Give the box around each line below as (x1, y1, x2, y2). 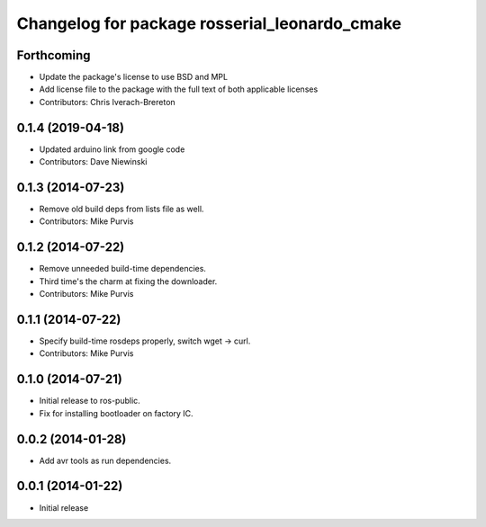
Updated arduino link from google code (39, 144, 185, 155)
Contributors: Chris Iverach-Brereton (39, 96, 175, 107)
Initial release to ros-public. (39, 396, 141, 406)
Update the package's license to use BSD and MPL (39, 72, 229, 83)
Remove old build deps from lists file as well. (39, 203, 204, 215)
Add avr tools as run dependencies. (39, 455, 172, 466)
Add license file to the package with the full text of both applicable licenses (39, 84, 319, 94)
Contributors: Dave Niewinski (39, 156, 148, 167)
